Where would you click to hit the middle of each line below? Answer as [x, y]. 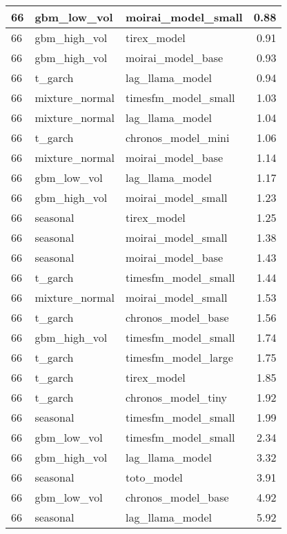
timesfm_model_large [179, 357]
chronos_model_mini [178, 137]
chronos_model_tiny [176, 397]
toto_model [154, 477]
